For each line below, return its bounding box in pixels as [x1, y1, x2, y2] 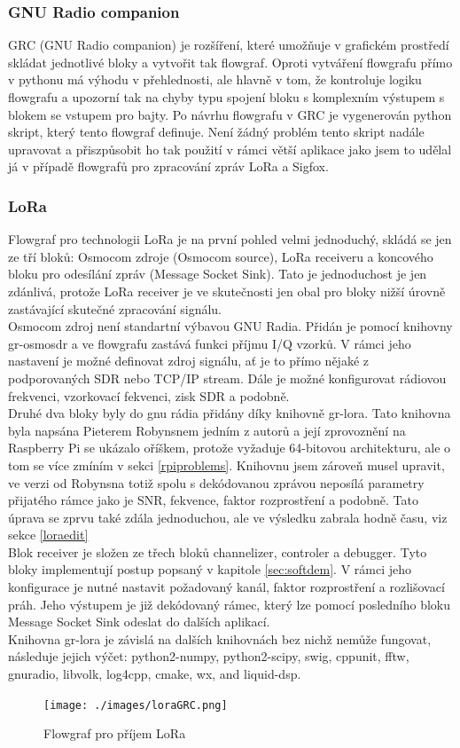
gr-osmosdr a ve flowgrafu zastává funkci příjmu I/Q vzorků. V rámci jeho [8, 334, 411, 352]
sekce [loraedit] [8, 525, 89, 544]
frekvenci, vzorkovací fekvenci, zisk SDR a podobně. [8, 386, 290, 405]
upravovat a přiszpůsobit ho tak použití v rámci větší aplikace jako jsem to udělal [8, 139, 452, 158]
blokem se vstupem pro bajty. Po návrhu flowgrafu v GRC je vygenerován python [8, 105, 452, 123]
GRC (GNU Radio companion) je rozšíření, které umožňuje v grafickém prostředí [8, 35, 449, 54]
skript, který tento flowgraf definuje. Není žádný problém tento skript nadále [8, 122, 425, 141]
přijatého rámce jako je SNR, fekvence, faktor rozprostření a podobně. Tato [8, 491, 418, 509]
